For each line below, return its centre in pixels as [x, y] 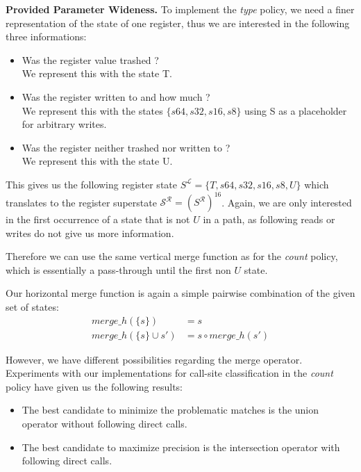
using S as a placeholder [296, 110]
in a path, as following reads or [269, 219]
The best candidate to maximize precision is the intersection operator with [181, 447]
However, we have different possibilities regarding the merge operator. [154, 359]
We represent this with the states [92, 110]
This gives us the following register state [91, 184]
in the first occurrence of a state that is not [98, 219]
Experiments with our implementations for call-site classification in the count [169, 373]
